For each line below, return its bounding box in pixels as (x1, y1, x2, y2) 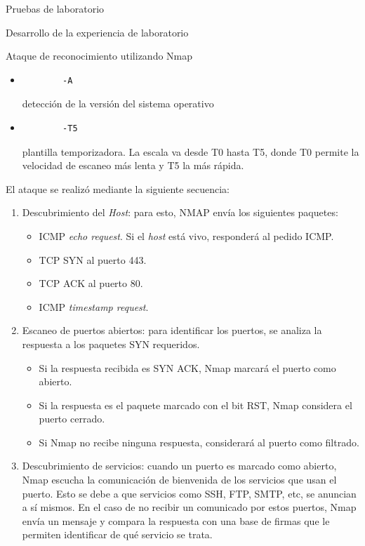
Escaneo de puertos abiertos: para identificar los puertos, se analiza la (22, 323, 322, 338)
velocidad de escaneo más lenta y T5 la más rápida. (22, 158, 244, 173)
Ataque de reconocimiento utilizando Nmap (6, 48, 193, 63)
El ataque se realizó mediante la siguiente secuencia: (6, 181, 230, 196)
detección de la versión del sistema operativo (22, 96, 214, 111)
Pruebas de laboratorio (6, 1, 105, 15)
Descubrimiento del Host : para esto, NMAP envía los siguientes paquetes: (22, 205, 338, 220)
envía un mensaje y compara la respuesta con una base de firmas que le (22, 513, 330, 528)
